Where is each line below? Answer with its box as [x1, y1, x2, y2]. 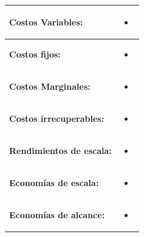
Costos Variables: [9, 15, 83, 28]
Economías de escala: [9, 176, 99, 189]
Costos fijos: [9, 48, 61, 61]
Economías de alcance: [9, 208, 105, 221]
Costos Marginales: [9, 80, 91, 93]
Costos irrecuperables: [9, 112, 105, 125]
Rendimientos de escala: [9, 144, 112, 156]
